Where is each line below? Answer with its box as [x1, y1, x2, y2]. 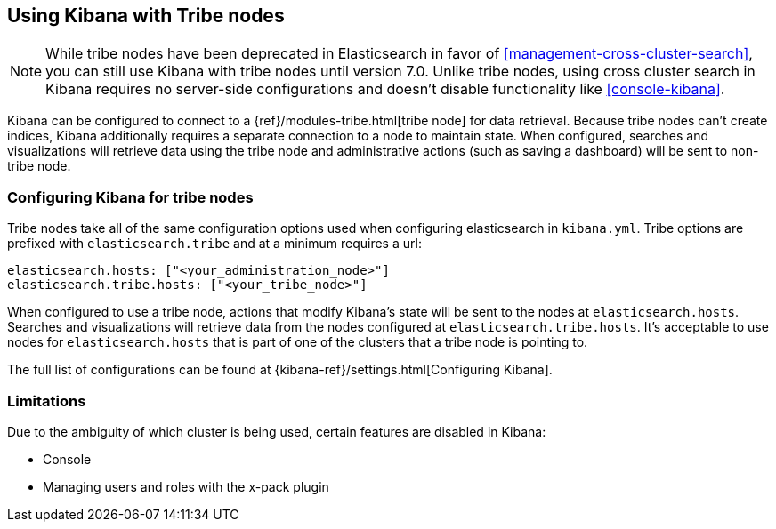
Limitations [7, 391, 86, 410]
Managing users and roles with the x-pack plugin [43, 478, 329, 494]
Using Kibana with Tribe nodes [7, 4, 285, 27]
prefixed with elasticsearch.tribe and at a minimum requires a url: [7, 236, 422, 252]
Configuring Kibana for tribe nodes [7, 188, 254, 206]
